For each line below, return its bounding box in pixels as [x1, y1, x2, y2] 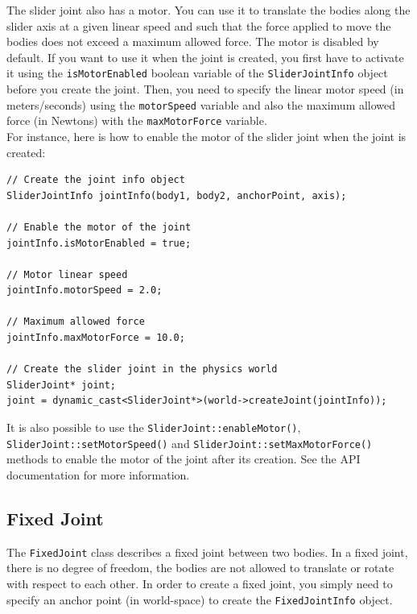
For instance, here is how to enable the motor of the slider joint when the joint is [6, 127, 407, 144]
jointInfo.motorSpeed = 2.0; [6, 284, 163, 297]
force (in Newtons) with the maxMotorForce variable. [6, 112, 267, 129]
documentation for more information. [6, 466, 190, 483]
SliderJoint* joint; [6, 379, 117, 391]
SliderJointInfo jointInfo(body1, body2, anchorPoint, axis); [6, 189, 347, 201]
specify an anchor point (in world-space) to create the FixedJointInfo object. [6, 591, 393, 608]
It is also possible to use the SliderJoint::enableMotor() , [6, 419, 301, 436]
